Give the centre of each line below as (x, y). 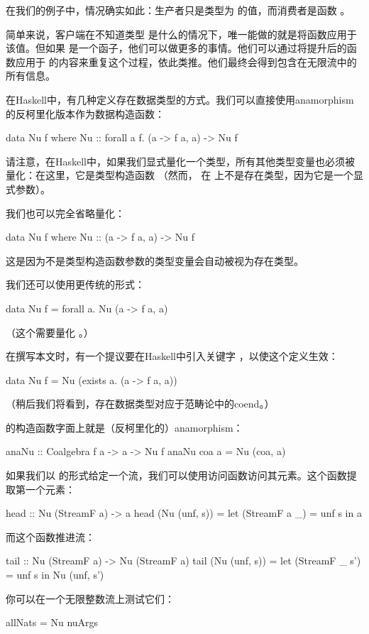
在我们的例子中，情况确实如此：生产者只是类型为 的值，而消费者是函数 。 (178, 10)
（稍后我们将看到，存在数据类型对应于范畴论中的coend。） (140, 404)
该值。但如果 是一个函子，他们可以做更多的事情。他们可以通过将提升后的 (176, 48)
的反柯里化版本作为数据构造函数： (85, 113)
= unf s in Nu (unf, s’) (55, 575)
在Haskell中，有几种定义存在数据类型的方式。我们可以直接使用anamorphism (180, 99)
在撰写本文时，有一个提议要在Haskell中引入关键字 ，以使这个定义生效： (172, 356)
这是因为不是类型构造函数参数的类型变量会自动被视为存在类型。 (155, 260)
